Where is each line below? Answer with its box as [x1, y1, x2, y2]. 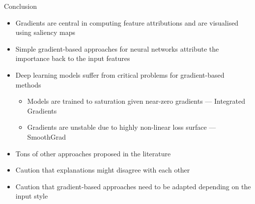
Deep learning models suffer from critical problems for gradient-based [15, 69, 225, 80]
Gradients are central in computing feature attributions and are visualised [15, 17, 239, 28]
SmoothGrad [27, 131, 66, 142]
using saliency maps [15, 27, 75, 37]
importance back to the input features [15, 53, 130, 63]
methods [15, 79, 41, 89]
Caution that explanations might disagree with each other [15, 165, 190, 175]
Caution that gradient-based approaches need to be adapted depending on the [15, 181, 251, 191]
